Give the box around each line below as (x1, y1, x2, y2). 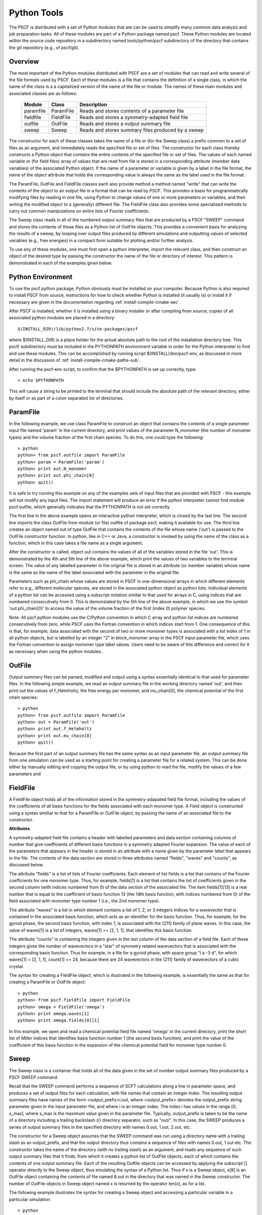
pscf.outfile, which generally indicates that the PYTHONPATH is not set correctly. (9, 504, 171, 510)
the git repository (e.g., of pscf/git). (9, 44, 80, 51)
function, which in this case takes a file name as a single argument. (9, 540, 143, 546)
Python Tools (9, 7, 64, 18)
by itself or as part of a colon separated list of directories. (9, 395, 124, 401)
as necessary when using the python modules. (9, 648, 102, 654)
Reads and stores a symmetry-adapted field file (79, 114, 188, 121)
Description (79, 101, 107, 108)
